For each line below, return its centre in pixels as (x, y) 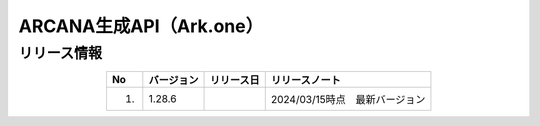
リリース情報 (60, 53)
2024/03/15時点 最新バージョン (348, 100)
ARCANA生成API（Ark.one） (141, 26)
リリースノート (305, 80)
